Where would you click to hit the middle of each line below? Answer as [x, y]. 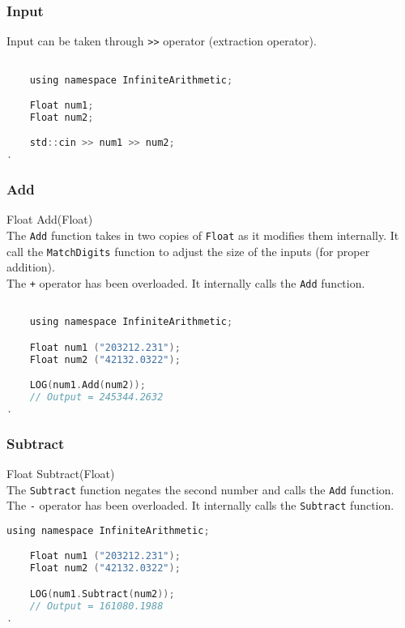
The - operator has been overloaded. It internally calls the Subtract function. [200, 505]
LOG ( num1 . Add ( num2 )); [87, 385]
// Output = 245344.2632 [96, 397]
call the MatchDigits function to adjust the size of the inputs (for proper [188, 251]
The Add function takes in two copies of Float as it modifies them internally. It [203, 235]
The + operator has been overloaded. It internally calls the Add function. [186, 282]
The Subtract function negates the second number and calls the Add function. [200, 489]
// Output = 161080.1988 [96, 606]
